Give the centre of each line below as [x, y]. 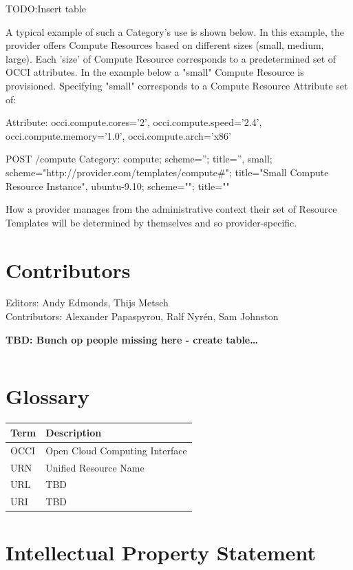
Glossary [47, 396]
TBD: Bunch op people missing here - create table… [132, 339]
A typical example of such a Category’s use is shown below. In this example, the [175, 31]
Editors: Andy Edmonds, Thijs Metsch [87, 303]
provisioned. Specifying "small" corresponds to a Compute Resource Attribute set [177, 85]
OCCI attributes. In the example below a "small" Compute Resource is [155, 72]
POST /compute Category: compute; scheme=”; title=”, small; [139, 159]
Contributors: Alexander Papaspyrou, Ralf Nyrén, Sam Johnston [142, 316]
